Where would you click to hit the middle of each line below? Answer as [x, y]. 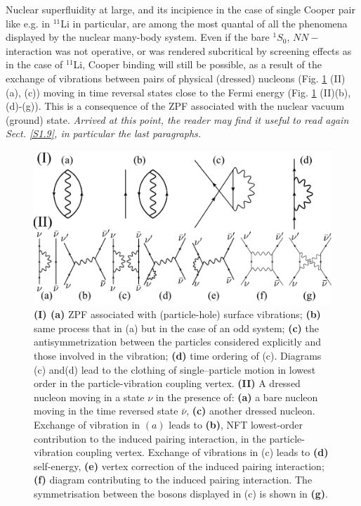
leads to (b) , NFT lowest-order [236, 424]
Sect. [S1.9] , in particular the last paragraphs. [104, 133]
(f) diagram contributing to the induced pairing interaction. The [173, 480]
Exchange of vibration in [87, 424]
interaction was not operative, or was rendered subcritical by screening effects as [179, 50]
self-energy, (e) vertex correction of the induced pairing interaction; [179, 466]
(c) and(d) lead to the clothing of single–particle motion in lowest [175, 369]
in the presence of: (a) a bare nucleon [237, 397]
